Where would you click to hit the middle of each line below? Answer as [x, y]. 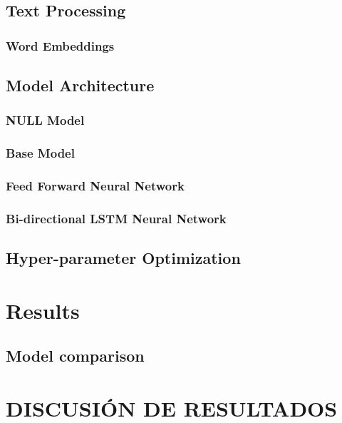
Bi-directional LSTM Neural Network [116, 218]
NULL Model [45, 120]
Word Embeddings [60, 45]
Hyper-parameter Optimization [123, 258]
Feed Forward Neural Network [95, 186]
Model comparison [75, 356]
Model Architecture [80, 85]
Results [43, 310]
